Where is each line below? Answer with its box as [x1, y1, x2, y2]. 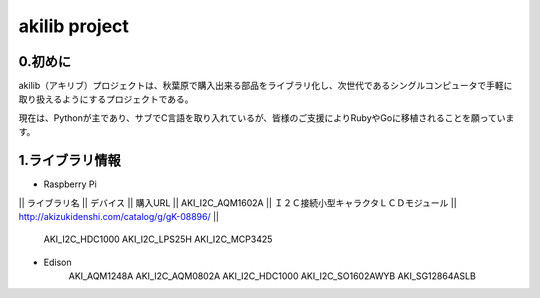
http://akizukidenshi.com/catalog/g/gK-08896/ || [18, 210, 220, 222]
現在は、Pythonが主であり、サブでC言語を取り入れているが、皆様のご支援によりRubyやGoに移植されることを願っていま [18, 111, 515, 124]
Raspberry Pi [43, 178, 97, 190]
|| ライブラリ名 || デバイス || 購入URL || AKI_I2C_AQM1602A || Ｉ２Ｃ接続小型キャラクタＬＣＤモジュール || [18, 196, 457, 209]
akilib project [18, 15, 130, 37]
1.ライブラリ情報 [18, 152, 122, 169]
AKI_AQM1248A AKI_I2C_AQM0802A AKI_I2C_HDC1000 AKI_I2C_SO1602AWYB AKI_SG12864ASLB [68, 270, 477, 282]
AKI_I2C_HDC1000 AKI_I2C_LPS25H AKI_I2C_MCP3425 [43, 233, 273, 245]
